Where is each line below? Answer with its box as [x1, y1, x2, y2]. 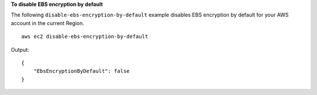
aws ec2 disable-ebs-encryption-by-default [21, 33, 149, 40]
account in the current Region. [11, 19, 85, 26]
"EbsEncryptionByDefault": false [33, 68, 130, 75]
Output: [11, 46, 29, 53]
